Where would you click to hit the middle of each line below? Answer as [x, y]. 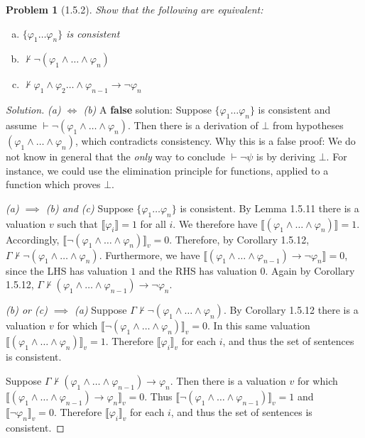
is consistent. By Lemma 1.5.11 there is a [269, 208]
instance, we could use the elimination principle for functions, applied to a [167, 170]
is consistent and [294, 110]
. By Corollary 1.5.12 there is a [291, 310]
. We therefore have [215, 223]
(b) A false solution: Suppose [147, 110]
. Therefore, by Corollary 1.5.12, [239, 239]
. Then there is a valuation [228, 380]
